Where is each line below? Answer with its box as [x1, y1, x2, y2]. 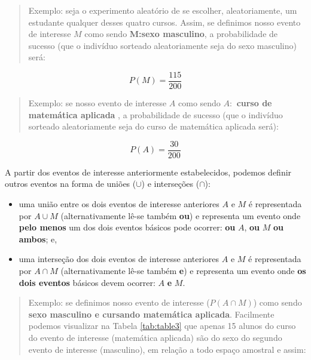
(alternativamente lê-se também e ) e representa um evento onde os [60, 264, 306, 277]
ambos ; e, [19, 232, 57, 245]
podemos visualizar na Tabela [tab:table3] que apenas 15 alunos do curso [28, 319, 296, 332]
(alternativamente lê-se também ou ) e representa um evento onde [60, 209, 301, 221]
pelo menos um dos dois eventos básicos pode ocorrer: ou [19, 221, 236, 233]
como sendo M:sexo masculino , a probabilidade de [84, 27, 278, 40]
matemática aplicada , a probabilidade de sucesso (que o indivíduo [28, 108, 283, 121]
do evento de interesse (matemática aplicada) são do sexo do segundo [28, 331, 282, 343]
